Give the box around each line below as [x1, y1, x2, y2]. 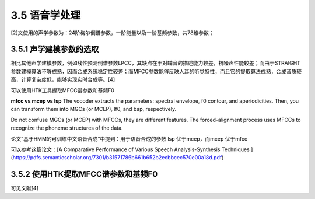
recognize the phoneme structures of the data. [10, 124, 123, 131]
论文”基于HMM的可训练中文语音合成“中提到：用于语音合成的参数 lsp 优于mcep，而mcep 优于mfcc [10, 135, 248, 142]
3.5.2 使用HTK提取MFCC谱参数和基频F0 [10, 169, 158, 179]
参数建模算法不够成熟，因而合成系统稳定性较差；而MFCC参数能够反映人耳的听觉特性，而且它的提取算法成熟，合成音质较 [10, 68, 302, 75]
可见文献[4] [10, 184, 39, 192]
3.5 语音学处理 [10, 9, 81, 22]
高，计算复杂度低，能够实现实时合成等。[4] [10, 76, 116, 83]
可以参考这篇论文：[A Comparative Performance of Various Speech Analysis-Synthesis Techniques [10, 146, 250, 153]
